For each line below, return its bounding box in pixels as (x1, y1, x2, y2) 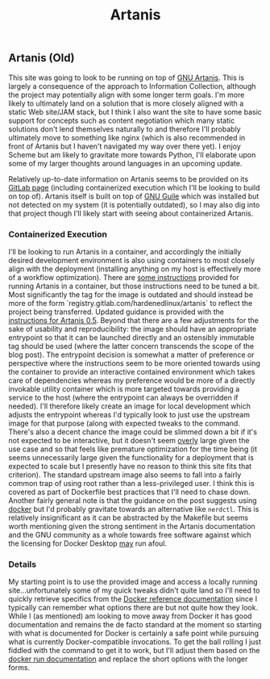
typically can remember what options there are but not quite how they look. (8, 603, 259, 613)
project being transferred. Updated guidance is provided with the (8, 307, 224, 316)
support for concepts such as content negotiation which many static (8, 115, 235, 125)
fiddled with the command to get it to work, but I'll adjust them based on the (8, 646, 260, 656)
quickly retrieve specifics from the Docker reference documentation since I (8, 594, 258, 604)
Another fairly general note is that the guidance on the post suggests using (8, 495, 257, 505)
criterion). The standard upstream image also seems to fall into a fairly (8, 470, 242, 480)
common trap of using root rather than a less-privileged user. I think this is (8, 478, 255, 488)
